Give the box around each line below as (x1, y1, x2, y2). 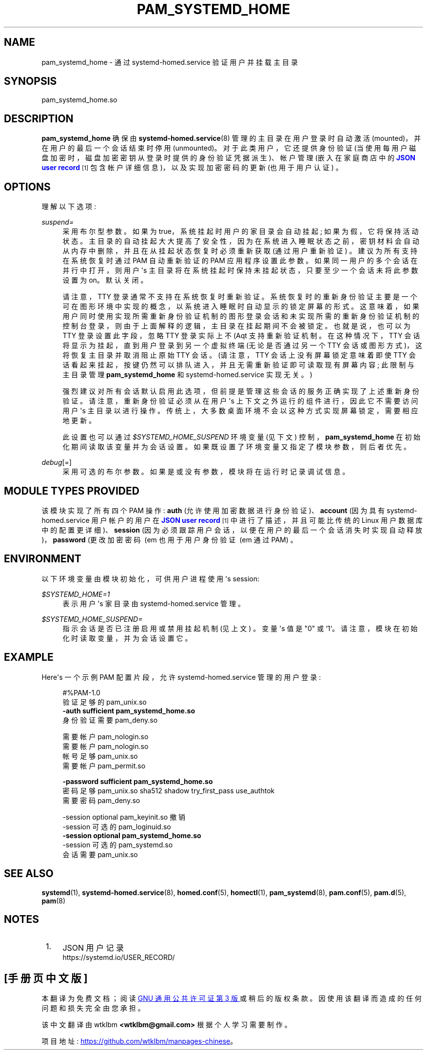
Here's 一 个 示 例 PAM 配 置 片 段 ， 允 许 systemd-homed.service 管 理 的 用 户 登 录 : (41, 672, 321, 681)
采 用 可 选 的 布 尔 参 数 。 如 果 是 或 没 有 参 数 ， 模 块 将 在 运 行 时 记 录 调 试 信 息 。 (62, 467, 349, 476)
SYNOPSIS (4, 75, 57, 88)
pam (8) (41, 896, 66, 905)
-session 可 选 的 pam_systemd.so (62, 840, 173, 849)
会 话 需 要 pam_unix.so (62, 850, 138, 859)
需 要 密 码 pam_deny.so (62, 796, 140, 805)
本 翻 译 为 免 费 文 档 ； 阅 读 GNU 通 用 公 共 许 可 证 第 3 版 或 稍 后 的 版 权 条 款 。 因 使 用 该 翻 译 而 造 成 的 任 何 (41, 994, 422, 1003)
